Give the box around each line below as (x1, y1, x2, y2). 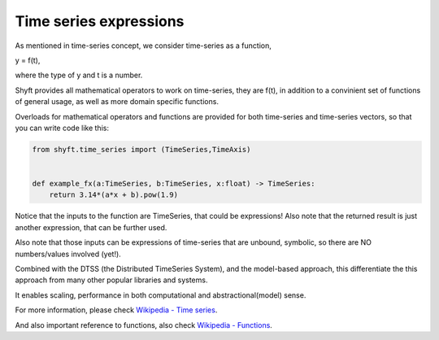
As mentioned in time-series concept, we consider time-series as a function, (15, 41, 272, 50)
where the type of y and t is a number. (15, 70, 143, 81)
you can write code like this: (15, 123, 110, 133)
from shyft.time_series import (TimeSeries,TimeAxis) (32, 145, 251, 154)
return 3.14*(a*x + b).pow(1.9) (49, 190, 179, 199)
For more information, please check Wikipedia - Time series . (15, 305, 218, 315)
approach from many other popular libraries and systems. (15, 275, 208, 285)
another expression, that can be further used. (15, 222, 167, 232)
